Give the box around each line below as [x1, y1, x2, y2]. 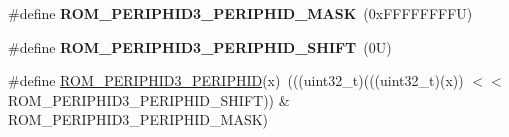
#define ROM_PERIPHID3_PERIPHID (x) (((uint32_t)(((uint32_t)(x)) [8, 70, 464, 91]
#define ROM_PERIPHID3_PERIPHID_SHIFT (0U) [8, 36, 392, 57]
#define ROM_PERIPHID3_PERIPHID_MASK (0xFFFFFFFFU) [8, 3, 473, 23]
